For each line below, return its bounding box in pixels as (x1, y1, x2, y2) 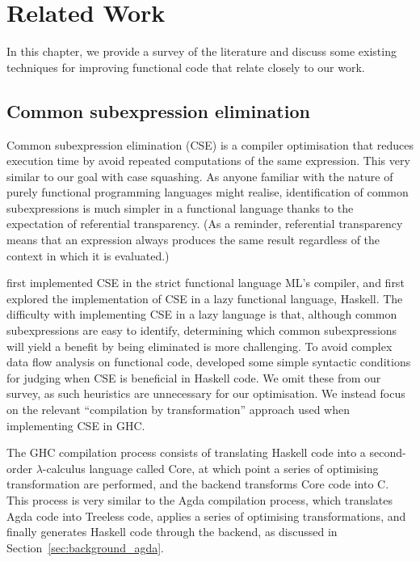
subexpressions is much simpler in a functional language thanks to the (6, 199, 354, 216)
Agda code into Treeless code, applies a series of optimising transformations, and (6, 507, 406, 524)
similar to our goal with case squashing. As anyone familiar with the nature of (6, 167, 393, 184)
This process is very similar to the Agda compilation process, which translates (6, 491, 393, 508)
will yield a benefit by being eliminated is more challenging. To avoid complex (6, 337, 393, 354)
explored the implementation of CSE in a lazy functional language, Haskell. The (6, 289, 403, 306)
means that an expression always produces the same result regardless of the (6, 231, 380, 248)
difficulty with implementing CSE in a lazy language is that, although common (6, 306, 397, 323)
